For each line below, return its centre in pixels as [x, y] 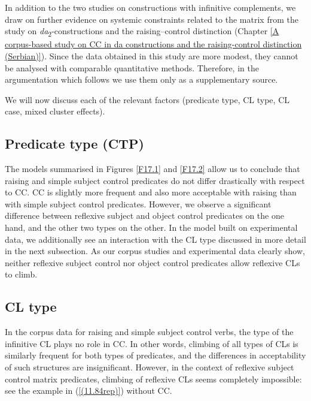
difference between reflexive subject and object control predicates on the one [144, 215]
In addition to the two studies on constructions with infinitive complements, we [150, 7]
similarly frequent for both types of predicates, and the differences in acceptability [155, 355]
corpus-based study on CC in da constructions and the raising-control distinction [153, 44]
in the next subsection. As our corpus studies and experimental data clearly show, [155, 251]
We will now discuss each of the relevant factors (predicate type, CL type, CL [147, 99]
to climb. [21, 274]
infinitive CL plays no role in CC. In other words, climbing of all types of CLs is [152, 343]
